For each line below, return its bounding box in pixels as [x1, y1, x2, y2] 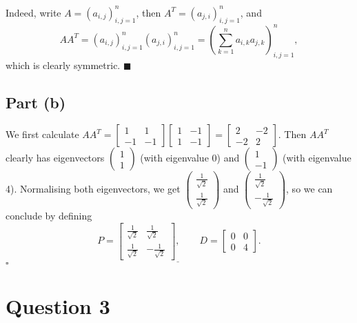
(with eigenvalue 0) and [140, 150, 240, 165]
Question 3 [6, 292, 110, 320]
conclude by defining [6, 208, 92, 222]
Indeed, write [6, 5, 61, 19]
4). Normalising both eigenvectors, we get [6, 182, 181, 196]
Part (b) [6, 91, 66, 112]
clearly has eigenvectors [6, 150, 105, 165]
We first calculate [6, 127, 79, 141]
